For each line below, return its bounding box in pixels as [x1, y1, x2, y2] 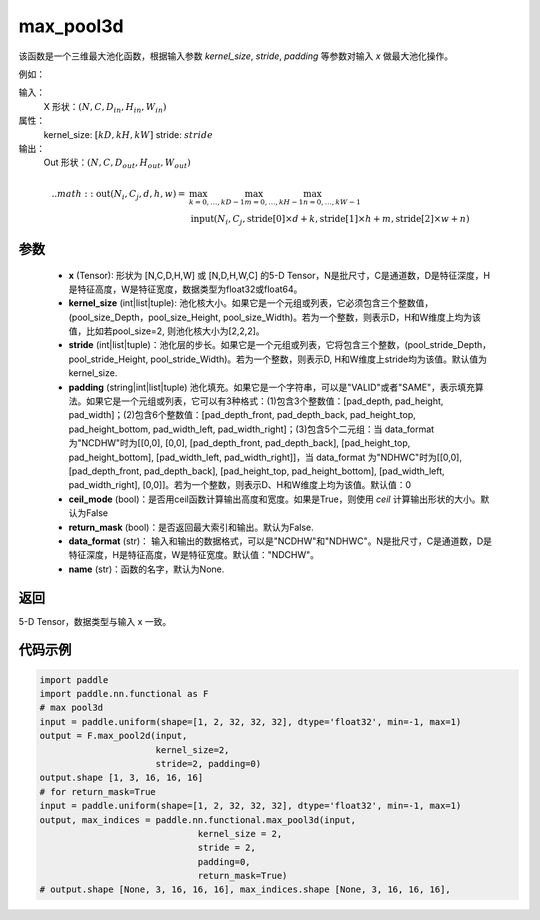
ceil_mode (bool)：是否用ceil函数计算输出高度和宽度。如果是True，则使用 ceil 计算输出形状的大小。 [68, 493, 481, 505]
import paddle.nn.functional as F [39, 688, 209, 699]
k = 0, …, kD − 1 [188, 197, 245, 207]
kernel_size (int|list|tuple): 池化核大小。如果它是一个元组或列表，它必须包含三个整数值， [68, 297, 434, 309]
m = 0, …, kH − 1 [244, 197, 304, 207]
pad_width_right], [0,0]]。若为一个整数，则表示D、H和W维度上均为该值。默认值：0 [68, 479, 412, 491]
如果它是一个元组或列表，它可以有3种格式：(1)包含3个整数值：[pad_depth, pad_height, [85, 395, 444, 407]
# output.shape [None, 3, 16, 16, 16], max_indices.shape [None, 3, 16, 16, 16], [39, 884, 452, 895]
